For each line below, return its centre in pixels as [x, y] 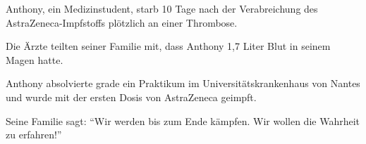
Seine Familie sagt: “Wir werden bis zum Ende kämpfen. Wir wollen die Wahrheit [183, 120]
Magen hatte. [35, 59]
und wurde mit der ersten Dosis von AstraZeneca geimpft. [131, 97]
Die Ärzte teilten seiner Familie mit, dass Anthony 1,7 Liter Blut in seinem [168, 46]
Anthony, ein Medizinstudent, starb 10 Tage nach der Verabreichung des [162, 8]
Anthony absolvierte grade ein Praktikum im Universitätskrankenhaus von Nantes [183, 83]
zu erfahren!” [34, 135]
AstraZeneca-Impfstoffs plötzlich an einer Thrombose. [122, 22]
